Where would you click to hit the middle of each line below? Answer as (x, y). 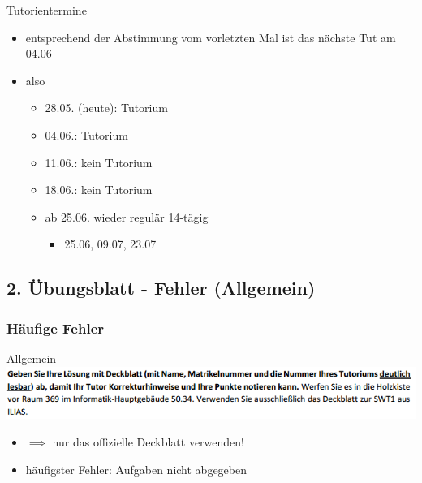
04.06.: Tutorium (86, 134)
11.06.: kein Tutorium (99, 162)
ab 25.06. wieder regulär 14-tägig (127, 216)
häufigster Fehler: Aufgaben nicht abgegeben (136, 469)
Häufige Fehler (56, 328)
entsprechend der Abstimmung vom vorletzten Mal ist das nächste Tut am (211, 37)
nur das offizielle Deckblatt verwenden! (148, 442)
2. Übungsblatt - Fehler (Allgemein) (161, 288)
